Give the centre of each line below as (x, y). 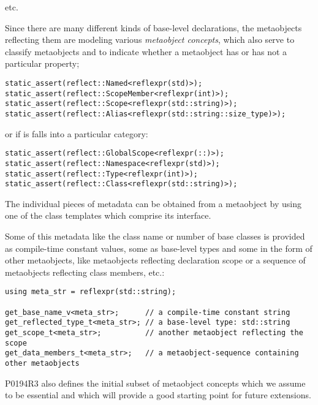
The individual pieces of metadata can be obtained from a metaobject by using (153, 203)
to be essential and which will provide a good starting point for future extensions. (158, 395)
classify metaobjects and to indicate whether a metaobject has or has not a (146, 51)
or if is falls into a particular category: (77, 133)
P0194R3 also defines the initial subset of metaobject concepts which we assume (155, 383)
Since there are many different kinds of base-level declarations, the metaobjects (153, 27)
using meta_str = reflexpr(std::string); (91, 292)
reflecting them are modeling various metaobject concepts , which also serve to (150, 40)
